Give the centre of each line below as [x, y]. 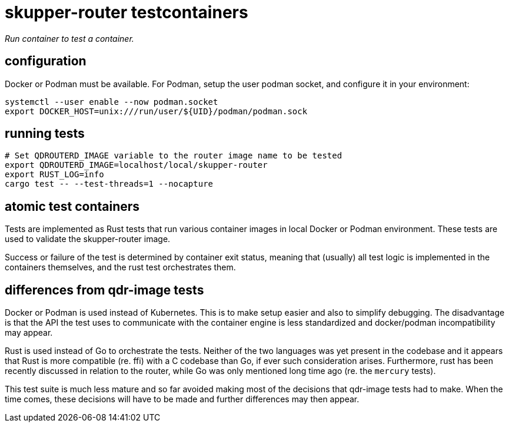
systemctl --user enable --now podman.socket [112, 102]
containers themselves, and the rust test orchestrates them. [120, 267]
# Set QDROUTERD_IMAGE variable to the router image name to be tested [174, 156]
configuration [46, 61]
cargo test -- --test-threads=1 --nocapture [109, 184]
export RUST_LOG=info [54, 175]
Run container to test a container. [69, 38]
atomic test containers [72, 206]
